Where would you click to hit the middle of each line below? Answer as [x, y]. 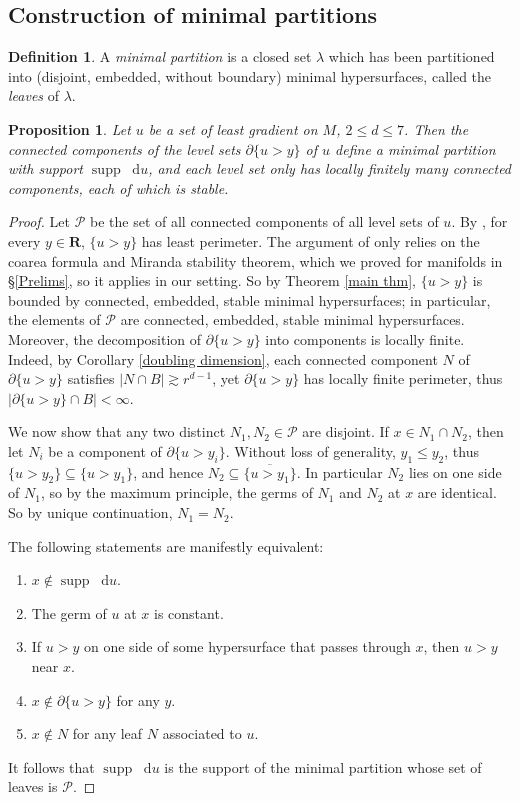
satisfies [91, 378]
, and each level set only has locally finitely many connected [330, 168]
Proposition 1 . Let [69, 128]
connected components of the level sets [124, 148]
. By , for [479, 221]
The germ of [69, 612]
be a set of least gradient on [233, 128]
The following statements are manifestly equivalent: [166, 545]
